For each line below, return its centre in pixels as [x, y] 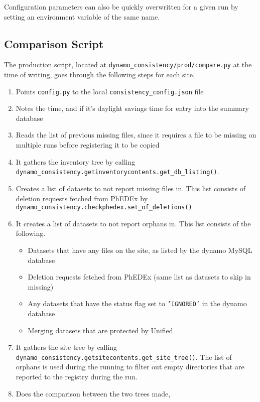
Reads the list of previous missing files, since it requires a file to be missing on [136, 135]
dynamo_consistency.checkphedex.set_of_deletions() [104, 208]
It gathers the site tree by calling [67, 347]
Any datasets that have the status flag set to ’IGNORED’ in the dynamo [137, 303]
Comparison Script [54, 43]
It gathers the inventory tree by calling [76, 161]
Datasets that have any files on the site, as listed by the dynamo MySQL [140, 250]
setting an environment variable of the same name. [82, 16]
